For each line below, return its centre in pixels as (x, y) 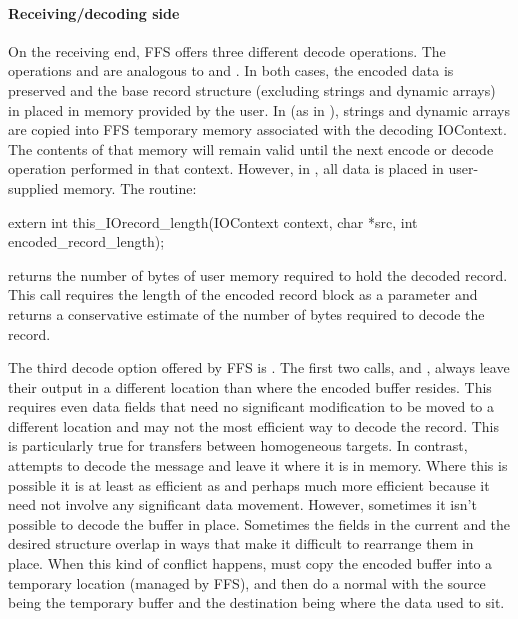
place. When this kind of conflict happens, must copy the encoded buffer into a (250, 563)
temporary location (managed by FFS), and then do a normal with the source (247, 582)
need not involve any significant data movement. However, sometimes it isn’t (242, 504)
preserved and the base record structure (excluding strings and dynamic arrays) (252, 89)
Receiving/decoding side (94, 12)
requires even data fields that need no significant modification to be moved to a (251, 406)
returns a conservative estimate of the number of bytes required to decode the (246, 313)
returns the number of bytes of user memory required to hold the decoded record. (258, 274)
